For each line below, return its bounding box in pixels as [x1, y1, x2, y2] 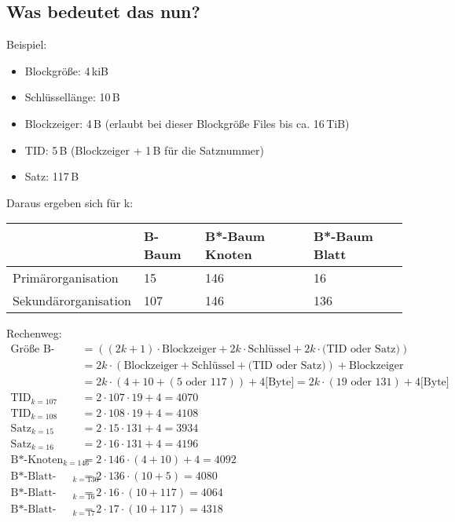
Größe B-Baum [10, 343, 55, 355]
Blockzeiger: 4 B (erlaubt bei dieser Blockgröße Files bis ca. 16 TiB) [24, 115, 350, 131]
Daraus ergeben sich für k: [6, 194, 134, 210]
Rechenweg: [6, 325, 62, 341]
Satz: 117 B [24, 168, 79, 184]
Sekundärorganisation [13, 291, 131, 310]
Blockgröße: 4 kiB [24, 62, 108, 78]
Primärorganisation [13, 268, 119, 287]
